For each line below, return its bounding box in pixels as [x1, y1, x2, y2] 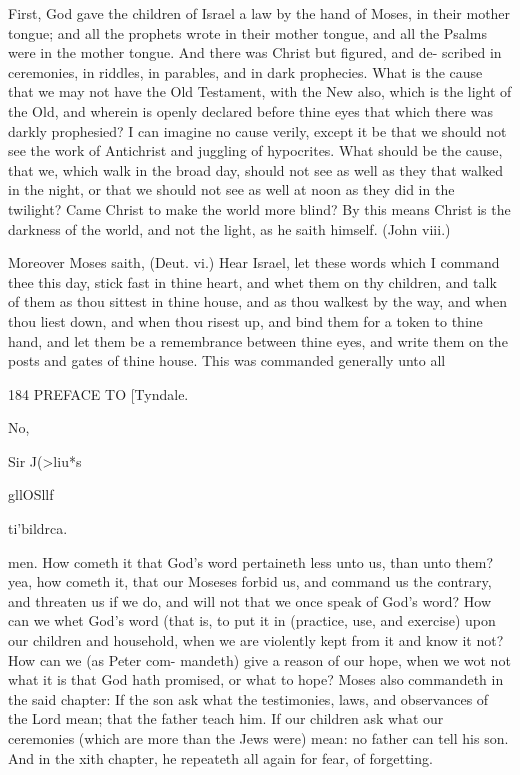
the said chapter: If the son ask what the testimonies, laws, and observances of [8, 688, 489, 709]
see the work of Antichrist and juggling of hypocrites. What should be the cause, [8, 140, 503, 161]
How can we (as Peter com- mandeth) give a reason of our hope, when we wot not [8, 649, 511, 670]
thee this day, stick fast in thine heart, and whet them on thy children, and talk [8, 271, 497, 292]
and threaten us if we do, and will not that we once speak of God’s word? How [8, 590, 491, 611]
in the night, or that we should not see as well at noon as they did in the [8, 179, 455, 200]
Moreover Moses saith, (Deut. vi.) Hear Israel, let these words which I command [8, 252, 500, 273]
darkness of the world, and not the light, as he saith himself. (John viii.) [8, 218, 451, 239]
